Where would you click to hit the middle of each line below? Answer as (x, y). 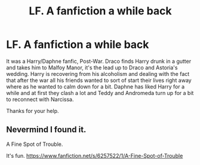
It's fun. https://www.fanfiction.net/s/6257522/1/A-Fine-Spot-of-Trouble (95, 155)
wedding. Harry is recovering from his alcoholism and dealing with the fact (98, 74)
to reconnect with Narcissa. (40, 99)
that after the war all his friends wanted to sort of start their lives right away (99, 80)
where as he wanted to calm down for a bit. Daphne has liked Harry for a (96, 86)
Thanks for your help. (33, 111)
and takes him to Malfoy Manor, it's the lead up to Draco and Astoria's (92, 68)
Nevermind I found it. (46, 130)
